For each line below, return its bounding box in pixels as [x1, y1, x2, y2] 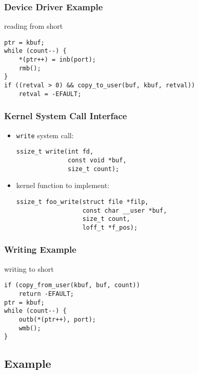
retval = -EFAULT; [18, 90, 82, 98]
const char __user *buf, [82, 207, 167, 214]
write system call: [16, 129, 74, 140]
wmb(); [18, 324, 41, 332]
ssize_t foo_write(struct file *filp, [16, 198, 149, 205]
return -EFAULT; [18, 290, 74, 297]
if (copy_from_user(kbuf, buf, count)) [4, 282, 140, 289]
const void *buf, [68, 156, 127, 164]
